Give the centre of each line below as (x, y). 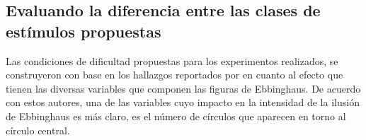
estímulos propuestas (84, 31)
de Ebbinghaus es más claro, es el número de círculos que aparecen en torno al (176, 116)
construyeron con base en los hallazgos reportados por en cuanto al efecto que (175, 75)
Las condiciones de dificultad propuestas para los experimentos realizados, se (172, 60)
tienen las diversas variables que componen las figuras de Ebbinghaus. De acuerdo (183, 88)
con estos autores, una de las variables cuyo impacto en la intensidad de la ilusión (183, 102)
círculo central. (38, 130)
